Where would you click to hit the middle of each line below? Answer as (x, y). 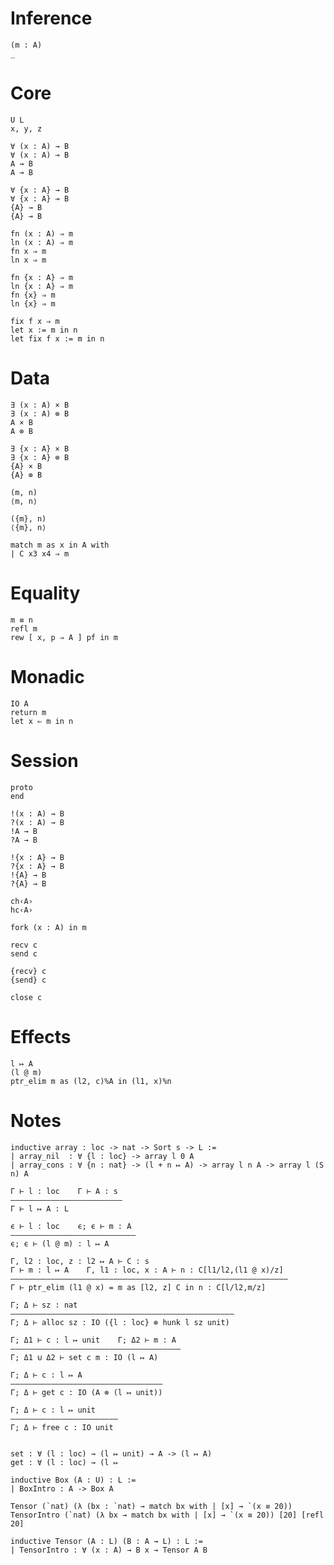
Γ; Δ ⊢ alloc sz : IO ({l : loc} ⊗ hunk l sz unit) (120, 1322)
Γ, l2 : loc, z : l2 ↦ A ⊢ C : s (80, 1261)
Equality (45, 593)
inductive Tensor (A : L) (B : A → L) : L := (106, 1541)
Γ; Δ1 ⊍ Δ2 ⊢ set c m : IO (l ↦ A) (84, 1357)
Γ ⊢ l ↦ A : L (40, 1208)
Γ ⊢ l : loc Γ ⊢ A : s (64, 1191)
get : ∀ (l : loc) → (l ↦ (64, 1462)
